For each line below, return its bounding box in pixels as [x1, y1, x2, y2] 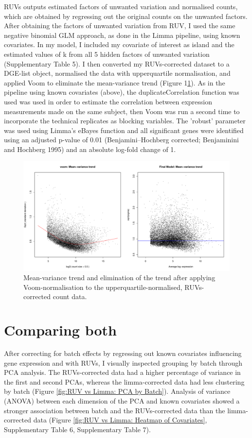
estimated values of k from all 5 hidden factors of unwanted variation [4, 49, 210, 59]
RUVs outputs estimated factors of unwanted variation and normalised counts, [4, 1, 238, 11]
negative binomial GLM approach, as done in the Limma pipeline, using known [4, 30, 240, 40]
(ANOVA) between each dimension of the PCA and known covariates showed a [4, 396, 240, 406]
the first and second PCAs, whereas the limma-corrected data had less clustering [4, 376, 245, 387]
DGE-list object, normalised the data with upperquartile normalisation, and [4, 68, 231, 78]
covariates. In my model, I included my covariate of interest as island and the [4, 39, 234, 50]
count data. [53, 291, 87, 302]
